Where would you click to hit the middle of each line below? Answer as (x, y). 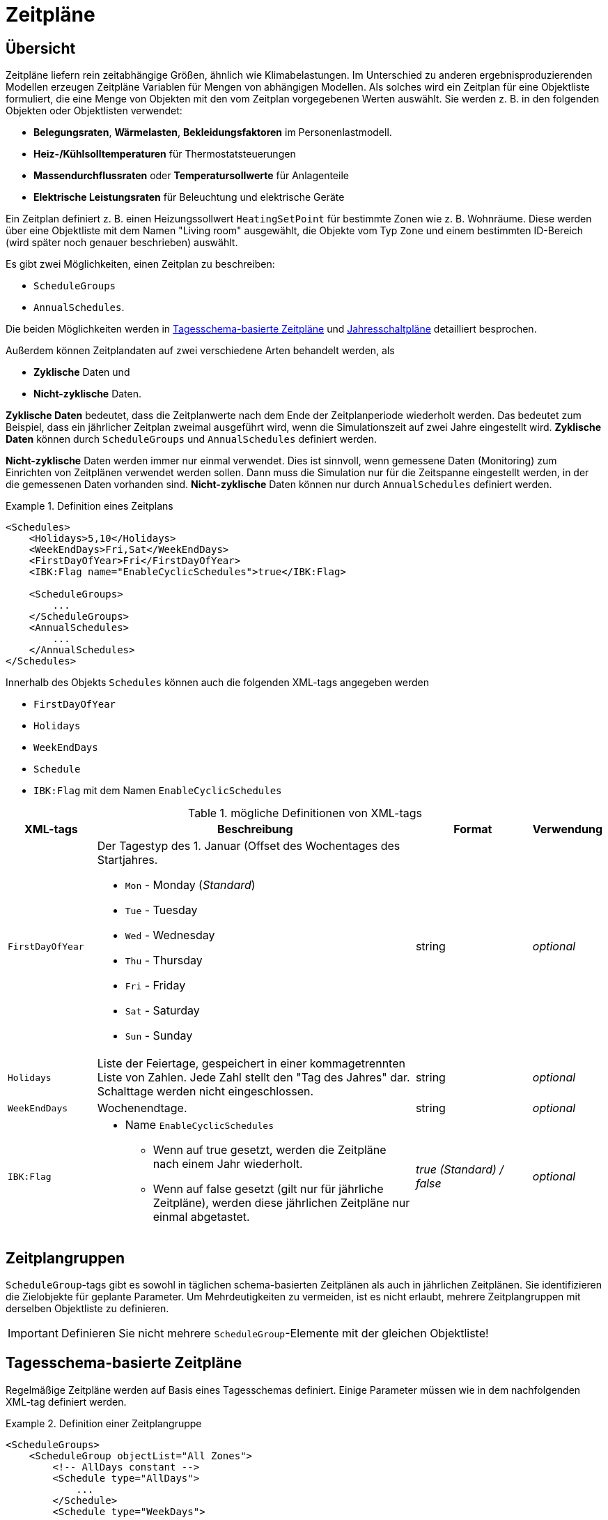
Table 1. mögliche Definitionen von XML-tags (305, 813)
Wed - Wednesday (170, 935)
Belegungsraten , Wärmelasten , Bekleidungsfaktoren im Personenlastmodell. (213, 132)
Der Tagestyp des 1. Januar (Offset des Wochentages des (249, 846)
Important (33, 1333)
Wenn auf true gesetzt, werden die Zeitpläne (270, 1150)
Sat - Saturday (162, 1011)
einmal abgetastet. (201, 1217)
